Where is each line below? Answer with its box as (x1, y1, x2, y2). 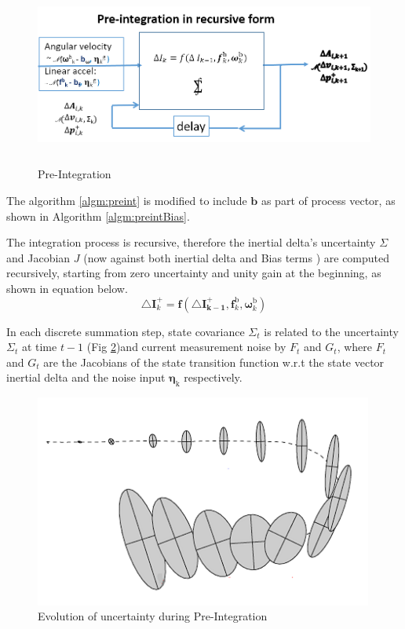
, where (337, 338, 373, 355)
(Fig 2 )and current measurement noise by (86, 338, 286, 355)
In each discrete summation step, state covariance (6, 323, 245, 339)
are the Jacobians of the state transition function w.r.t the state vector (43, 353, 385, 370)
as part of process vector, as (261, 192, 396, 208)
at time (21, 338, 57, 355)
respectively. (184, 369, 243, 386)
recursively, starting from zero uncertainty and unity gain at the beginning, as (6, 265, 381, 281)
